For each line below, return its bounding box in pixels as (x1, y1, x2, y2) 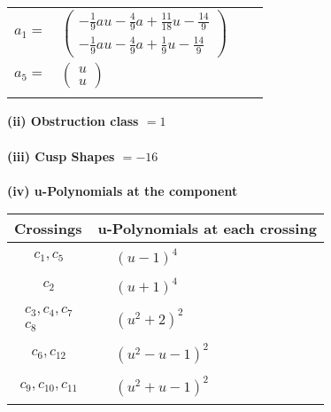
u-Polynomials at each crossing (97, 218, 317, 239)
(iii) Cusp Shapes (7, 146, 115, 165)
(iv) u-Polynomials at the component (7, 181, 238, 199)
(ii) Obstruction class (7, 112, 139, 130)
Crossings (14, 218, 82, 239)
